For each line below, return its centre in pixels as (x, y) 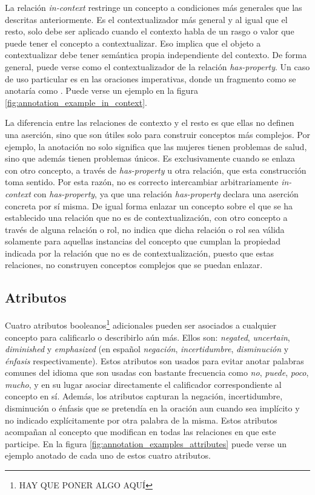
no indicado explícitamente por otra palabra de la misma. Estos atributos (141, 420)
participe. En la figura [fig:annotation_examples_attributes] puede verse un (146, 443)
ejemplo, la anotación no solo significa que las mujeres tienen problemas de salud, (156, 146)
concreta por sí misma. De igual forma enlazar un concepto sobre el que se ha (149, 205)
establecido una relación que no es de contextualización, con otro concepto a (146, 218)
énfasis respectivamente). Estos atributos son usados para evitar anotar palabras (154, 360)
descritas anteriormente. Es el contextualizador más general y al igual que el (146, 19)
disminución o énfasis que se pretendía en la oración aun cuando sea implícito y (152, 408)
